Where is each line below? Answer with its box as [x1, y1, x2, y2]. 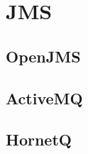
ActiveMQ [6, 87, 83, 109]
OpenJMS [6, 45, 81, 67]
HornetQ [6, 128, 72, 150]
